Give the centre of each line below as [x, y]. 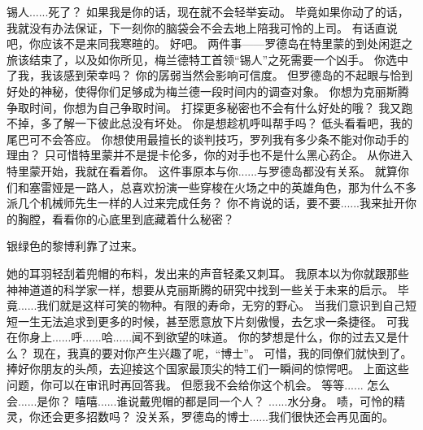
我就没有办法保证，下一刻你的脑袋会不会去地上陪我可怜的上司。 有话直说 [202, 27]
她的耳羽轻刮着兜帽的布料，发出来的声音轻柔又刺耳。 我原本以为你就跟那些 [208, 273]
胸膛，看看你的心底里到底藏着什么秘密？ [126, 218]
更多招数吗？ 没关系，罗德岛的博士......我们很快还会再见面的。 [229, 417]
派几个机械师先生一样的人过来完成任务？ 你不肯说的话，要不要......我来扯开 [206, 203]
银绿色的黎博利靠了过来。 [75, 246]
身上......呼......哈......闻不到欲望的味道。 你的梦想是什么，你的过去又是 [213, 337]
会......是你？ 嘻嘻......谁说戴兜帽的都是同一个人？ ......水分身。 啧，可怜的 [201, 400]
